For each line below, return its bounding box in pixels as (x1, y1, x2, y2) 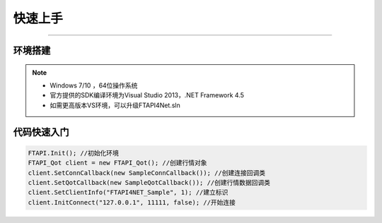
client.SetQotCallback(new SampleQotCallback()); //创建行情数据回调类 (28, 179, 271, 186)
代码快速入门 (13, 126, 69, 138)
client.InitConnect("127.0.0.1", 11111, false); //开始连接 (28, 198, 236, 206)
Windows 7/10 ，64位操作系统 (50, 81, 138, 90)
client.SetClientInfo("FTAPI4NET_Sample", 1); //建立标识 (28, 188, 228, 197)
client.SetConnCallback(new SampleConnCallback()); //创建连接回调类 (28, 169, 265, 176)
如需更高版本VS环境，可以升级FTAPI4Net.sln (50, 101, 180, 109)
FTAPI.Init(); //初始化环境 (28, 149, 120, 157)
